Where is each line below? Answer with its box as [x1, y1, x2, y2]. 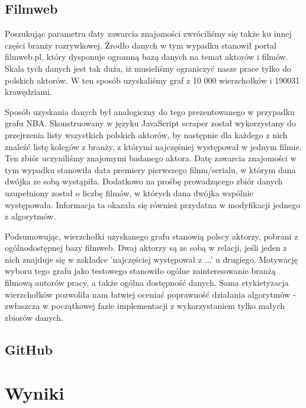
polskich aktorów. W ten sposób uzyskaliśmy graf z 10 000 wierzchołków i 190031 [5, 74, 300, 86]
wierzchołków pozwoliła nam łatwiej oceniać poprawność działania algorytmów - [5, 288, 296, 300]
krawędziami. [5, 85, 52, 98]
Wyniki [5, 381, 65, 405]
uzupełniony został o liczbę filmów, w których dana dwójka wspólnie [5, 186, 253, 199]
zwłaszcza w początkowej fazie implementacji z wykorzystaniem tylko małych [5, 299, 285, 312]
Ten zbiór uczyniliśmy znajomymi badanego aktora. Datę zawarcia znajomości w [5, 152, 297, 164]
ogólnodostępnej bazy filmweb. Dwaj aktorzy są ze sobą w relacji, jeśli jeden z [5, 241, 287, 254]
